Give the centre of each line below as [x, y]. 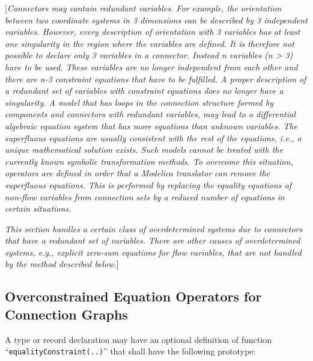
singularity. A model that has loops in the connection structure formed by [139, 102]
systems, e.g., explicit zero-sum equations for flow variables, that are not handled [153, 252]
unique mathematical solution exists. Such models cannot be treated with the [144, 150]
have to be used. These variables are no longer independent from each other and [151, 66]
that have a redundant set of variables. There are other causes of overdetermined [153, 240]
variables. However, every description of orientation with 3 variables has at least [153, 32]
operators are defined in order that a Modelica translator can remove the [138, 173]
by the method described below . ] [62, 264]
